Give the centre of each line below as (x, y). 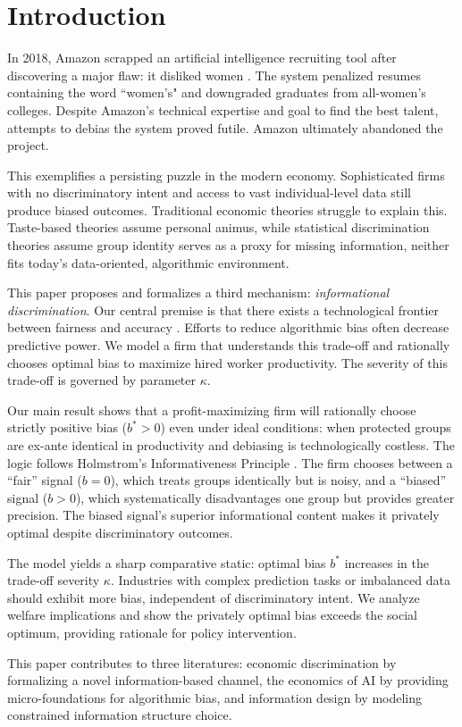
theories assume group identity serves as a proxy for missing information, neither (228, 245)
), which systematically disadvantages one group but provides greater (265, 497)
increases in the (386, 562)
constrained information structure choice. (120, 715)
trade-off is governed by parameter (101, 380)
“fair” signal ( (45, 480)
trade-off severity (54, 580)
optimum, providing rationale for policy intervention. (152, 632)
